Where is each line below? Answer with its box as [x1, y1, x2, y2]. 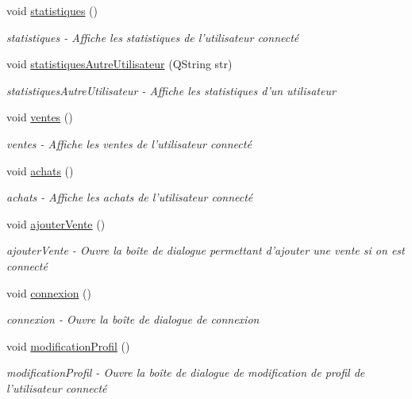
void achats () [6, 162, 74, 178]
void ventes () [6, 109, 73, 125]
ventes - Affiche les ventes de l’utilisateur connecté [6, 135, 252, 152]
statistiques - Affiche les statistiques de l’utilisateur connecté [6, 29, 299, 45]
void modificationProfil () [6, 337, 130, 354]
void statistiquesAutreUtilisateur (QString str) [6, 56, 233, 72]
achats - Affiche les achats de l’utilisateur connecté [6, 189, 253, 205]
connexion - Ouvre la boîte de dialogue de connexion [6, 311, 260, 328]
